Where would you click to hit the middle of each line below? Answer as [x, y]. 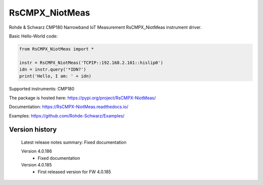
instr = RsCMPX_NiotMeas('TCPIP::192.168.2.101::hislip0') [91, 63]
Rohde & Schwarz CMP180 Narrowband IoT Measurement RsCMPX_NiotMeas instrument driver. [105, 27]
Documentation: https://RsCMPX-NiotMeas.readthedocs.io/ [69, 107]
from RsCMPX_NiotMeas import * [57, 49]
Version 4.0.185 [37, 165]
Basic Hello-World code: [33, 36]
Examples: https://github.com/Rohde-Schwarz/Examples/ [67, 116]
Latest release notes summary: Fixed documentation [74, 142]
